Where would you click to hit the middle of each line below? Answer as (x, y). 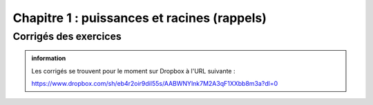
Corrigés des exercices (67, 36)
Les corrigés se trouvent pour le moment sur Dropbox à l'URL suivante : (133, 71)
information (49, 58)
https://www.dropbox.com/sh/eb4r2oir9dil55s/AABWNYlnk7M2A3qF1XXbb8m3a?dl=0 (155, 83)
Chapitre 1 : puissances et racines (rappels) (140, 18)
